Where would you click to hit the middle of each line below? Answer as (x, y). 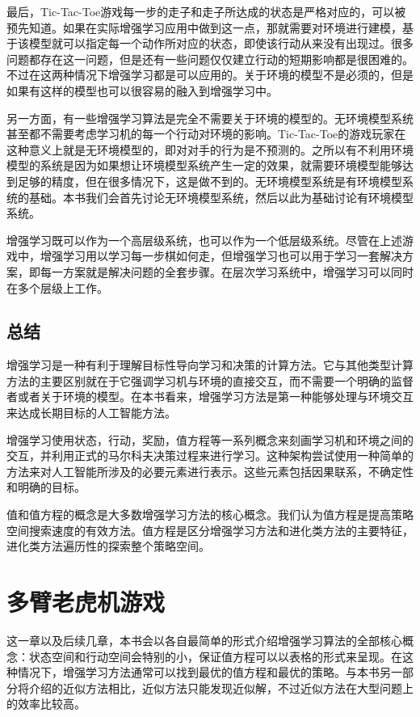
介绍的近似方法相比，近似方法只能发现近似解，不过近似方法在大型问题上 (221, 687)
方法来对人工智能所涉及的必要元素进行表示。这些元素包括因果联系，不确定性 (210, 471)
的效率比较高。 (46, 704)
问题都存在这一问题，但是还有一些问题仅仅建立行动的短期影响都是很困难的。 (210, 59)
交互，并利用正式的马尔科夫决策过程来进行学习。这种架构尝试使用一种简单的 (210, 456)
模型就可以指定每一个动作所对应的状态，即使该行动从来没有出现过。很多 (221, 43)
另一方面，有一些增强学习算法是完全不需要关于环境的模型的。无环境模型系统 (210, 118)
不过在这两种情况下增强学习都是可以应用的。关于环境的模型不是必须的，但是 (210, 75)
